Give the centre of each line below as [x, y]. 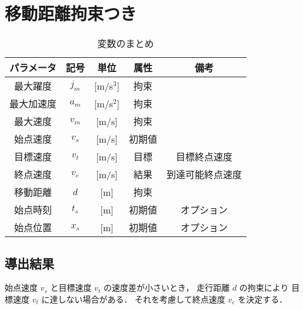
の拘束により [264, 287]
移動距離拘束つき [71, 13]
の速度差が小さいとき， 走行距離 [167, 287]
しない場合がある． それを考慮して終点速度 [141, 299]
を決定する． [263, 299]
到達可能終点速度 [204, 175]
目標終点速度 [204, 157]
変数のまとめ [126, 44]
